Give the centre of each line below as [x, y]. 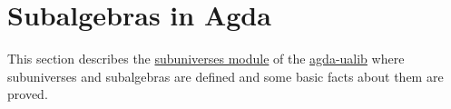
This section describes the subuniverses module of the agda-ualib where [206, 59]
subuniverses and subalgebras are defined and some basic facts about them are [225, 76]
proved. [28, 94]
